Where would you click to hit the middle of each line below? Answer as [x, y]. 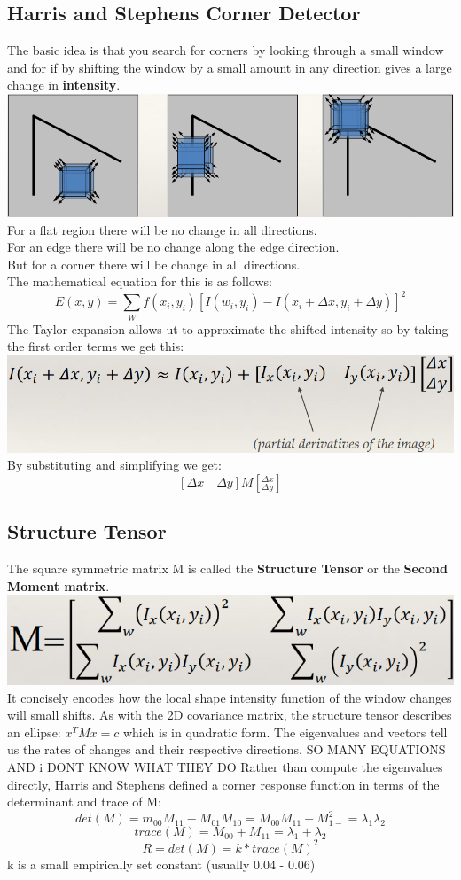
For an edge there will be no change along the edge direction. [173, 247]
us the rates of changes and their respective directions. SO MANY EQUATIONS [227, 749]
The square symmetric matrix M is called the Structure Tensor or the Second [227, 568]
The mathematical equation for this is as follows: [140, 281]
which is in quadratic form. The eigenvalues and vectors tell [285, 732]
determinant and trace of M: [84, 802]
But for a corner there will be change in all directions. [154, 264]
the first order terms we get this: [96, 346]
